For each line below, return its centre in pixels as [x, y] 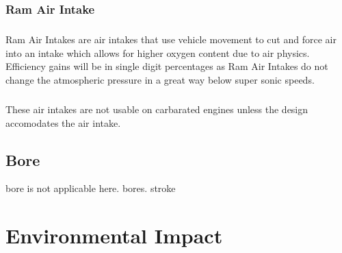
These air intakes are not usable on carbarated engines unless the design [157, 109]
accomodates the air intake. [63, 122]
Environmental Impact [114, 236]
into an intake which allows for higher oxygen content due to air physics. [158, 52]
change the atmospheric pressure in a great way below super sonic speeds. [160, 80]
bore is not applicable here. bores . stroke [91, 188]
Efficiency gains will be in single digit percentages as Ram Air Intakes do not [167, 66]
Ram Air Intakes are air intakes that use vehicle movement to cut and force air [171, 39]
